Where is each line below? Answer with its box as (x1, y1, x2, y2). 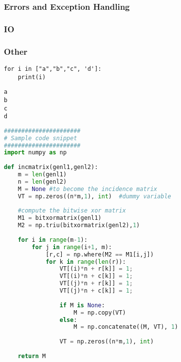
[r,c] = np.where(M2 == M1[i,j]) (45, 251, 154, 258)
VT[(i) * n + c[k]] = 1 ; (59, 273, 133, 280)
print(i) (18, 73, 46, 81)
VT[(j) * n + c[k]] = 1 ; (59, 287, 133, 295)
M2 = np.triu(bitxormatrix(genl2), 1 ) (18, 222, 140, 229)
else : (59, 316, 77, 323)
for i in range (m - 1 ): (18, 236, 88, 243)
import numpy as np (4, 149, 67, 156)
